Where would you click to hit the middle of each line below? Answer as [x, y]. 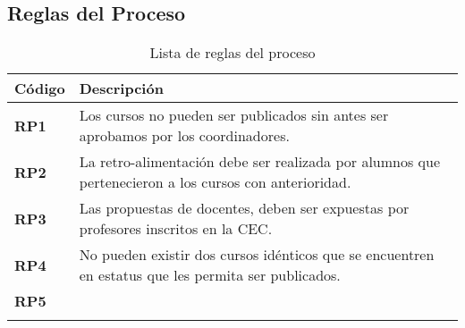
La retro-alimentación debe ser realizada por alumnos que [260, 162]
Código [40, 88]
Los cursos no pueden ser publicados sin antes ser [234, 115]
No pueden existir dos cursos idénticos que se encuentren [257, 255]
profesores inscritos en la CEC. [176, 229]
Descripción [121, 88]
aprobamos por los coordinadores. [184, 136]
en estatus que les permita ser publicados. [210, 275]
